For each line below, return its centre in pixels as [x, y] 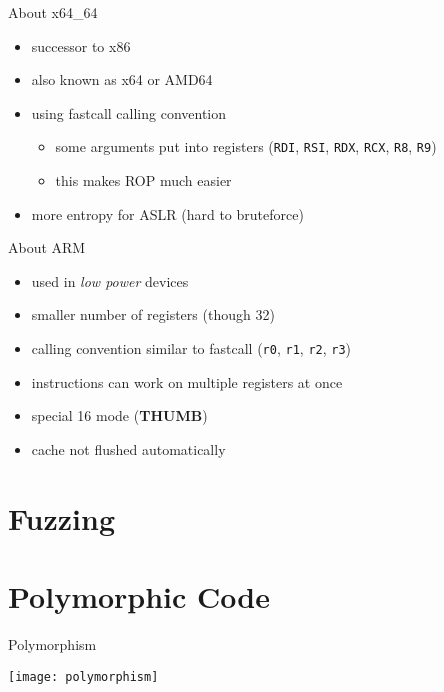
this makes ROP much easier [143, 180]
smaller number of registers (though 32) [153, 314]
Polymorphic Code [139, 596]
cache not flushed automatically [128, 448]
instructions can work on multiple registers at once [187, 381]
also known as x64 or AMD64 [122, 79]
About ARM [47, 247]
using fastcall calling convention [129, 112]
